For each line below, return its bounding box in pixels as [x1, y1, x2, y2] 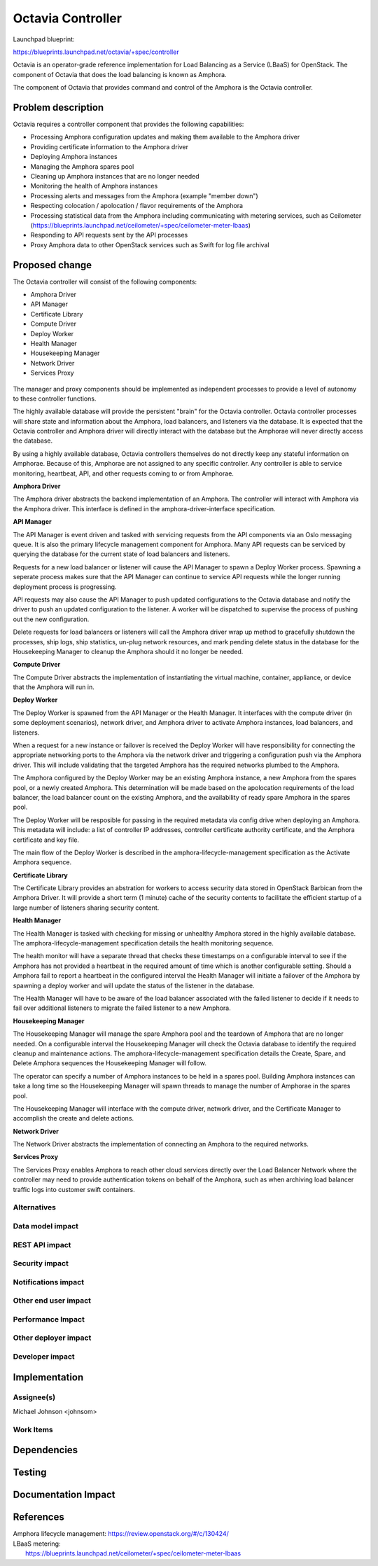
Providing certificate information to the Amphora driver [30, 142, 189, 151]
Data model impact [13, 1221, 79, 1231]
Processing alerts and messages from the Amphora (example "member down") [30, 191, 258, 200]
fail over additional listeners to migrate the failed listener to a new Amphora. [13, 1004, 231, 1012]
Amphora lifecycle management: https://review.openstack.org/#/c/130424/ [13, 1530, 229, 1538]
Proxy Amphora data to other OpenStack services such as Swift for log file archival [30, 240, 269, 249]
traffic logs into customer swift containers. [13, 1185, 136, 1193]
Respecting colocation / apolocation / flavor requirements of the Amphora [30, 202, 244, 210]
